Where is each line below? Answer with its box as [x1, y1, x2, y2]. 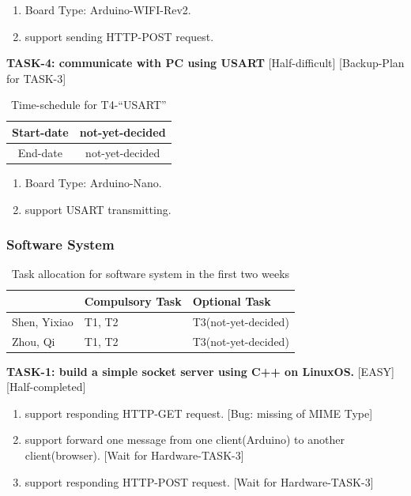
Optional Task [192, 292, 271, 309]
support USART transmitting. [25, 201, 172, 217]
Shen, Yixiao [12, 313, 74, 329]
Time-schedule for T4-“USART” [10, 96, 167, 113]
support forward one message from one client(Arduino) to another [25, 431, 345, 448]
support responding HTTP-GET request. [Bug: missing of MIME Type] [25, 404, 373, 421]
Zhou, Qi [12, 333, 55, 349]
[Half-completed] [6, 378, 86, 395]
